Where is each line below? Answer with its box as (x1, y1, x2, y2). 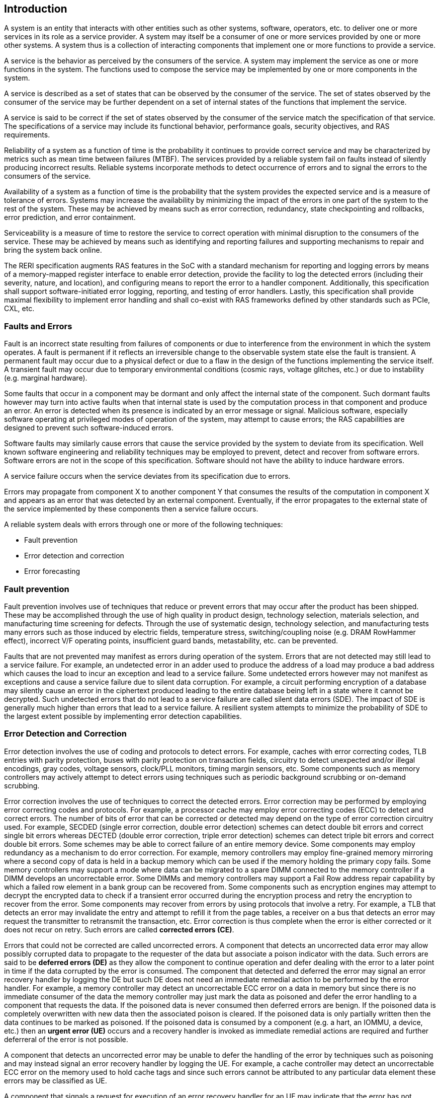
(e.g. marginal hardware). (4, 374, 87, 383)
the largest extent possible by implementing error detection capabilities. (4, 711, 242, 720)
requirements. (4, 130, 50, 139)
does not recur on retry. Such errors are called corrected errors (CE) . (4, 925, 234, 934)
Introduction (4, 3, 67, 15)
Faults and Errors (4, 321, 72, 331)
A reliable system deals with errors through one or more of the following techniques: (4, 520, 283, 529)
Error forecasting (24, 567, 80, 576)
